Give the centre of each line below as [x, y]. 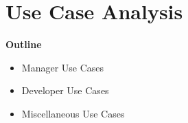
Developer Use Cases [65, 90]
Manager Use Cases [63, 67]
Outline [24, 44]
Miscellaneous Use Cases [73, 113]
